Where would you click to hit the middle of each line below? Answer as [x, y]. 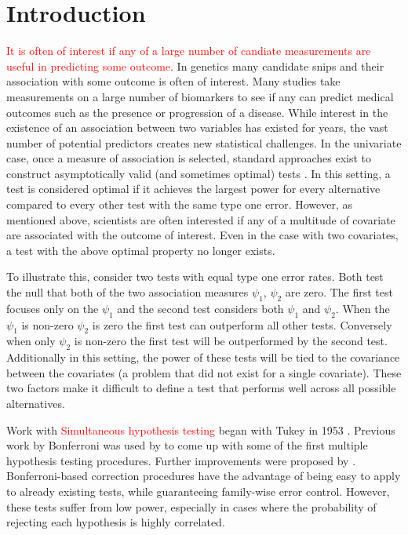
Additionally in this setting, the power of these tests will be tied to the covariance [203, 357]
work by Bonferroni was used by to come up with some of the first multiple [187, 445]
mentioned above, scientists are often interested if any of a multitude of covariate [201, 219]
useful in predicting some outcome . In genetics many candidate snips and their [195, 66]
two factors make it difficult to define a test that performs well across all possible [201, 388]
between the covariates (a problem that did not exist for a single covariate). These [204, 372]
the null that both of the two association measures [127, 292]
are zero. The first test [339, 292]
